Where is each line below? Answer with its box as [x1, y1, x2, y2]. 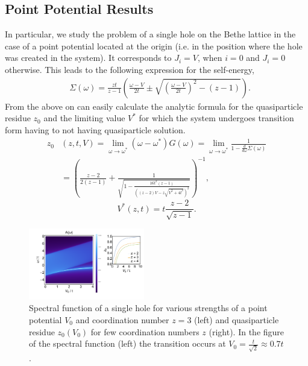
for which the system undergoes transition [139, 112, 294, 124]
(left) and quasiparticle [194, 313, 279, 326]
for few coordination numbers [90, 325, 200, 338]
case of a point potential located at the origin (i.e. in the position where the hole [5, 39, 303, 52]
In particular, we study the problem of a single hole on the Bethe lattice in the [5, 28, 296, 40]
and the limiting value [43, 112, 125, 124]
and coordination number [75, 313, 169, 326]
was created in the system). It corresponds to [5, 51, 172, 64]
